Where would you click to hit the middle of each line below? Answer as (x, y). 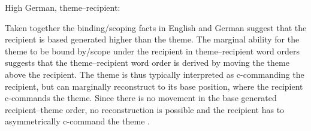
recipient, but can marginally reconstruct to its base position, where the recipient (154, 86)
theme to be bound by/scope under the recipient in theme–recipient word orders (152, 51)
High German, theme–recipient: (63, 7)
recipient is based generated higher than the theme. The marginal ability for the (152, 39)
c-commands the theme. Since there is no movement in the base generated (141, 98)
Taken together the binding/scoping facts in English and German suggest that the (156, 27)
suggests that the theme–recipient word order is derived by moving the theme (147, 63)
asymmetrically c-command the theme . (77, 121)
